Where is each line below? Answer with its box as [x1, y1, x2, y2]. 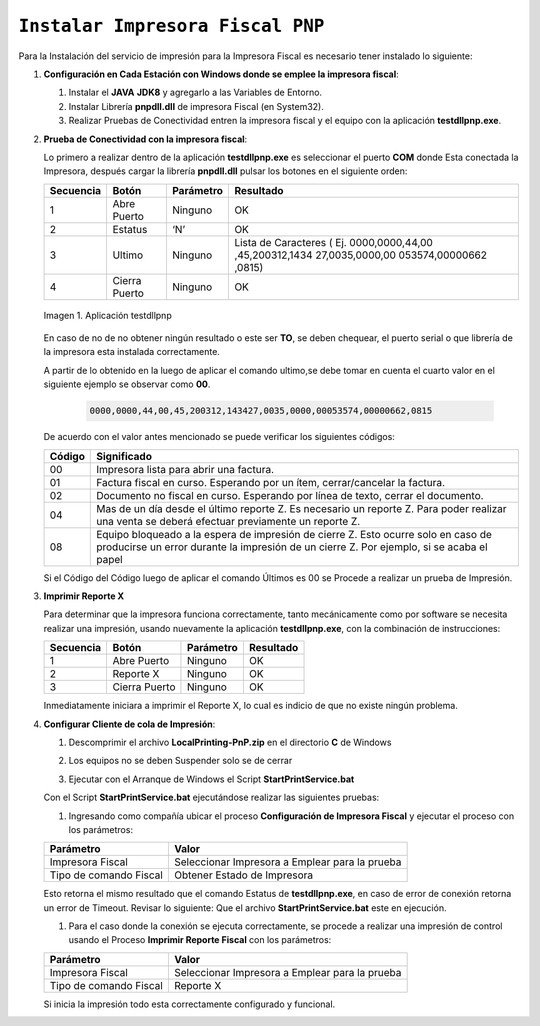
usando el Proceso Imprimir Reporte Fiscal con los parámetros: [68, 934, 332, 946]
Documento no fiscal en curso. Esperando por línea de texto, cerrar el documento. [96, 488, 484, 502]
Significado [96, 449, 153, 463]
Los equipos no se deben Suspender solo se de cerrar [68, 755, 293, 767]
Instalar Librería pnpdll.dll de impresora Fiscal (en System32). [68, 100, 324, 112]
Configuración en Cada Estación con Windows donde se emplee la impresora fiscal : [43, 68, 399, 80]
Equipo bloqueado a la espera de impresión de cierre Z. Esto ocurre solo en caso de [96, 527, 492, 541]
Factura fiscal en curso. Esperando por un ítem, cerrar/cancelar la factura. [96, 475, 445, 489]
